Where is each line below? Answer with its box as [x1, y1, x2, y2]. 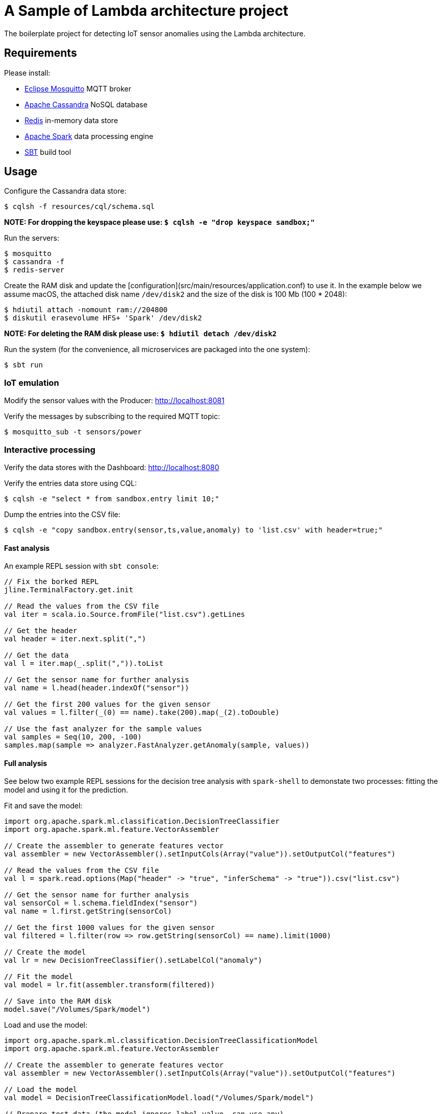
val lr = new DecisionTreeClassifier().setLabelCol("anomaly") [4, 956, 262, 965]
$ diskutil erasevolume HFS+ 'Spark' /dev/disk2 [4, 314, 202, 322]
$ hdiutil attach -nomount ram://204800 [4, 306, 168, 314]
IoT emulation [4, 377, 59, 388]
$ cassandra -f [4, 258, 65, 266]
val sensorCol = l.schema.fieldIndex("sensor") [4, 899, 198, 908]
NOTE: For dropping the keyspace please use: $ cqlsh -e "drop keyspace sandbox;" [4, 218, 315, 227]
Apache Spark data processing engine [24, 131, 154, 141]
